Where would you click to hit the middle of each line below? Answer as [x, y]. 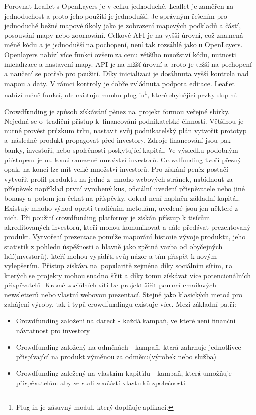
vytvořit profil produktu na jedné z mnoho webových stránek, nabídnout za [119, 178]
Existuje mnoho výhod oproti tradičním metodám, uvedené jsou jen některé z [121, 207]
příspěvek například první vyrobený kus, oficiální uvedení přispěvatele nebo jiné [125, 188]
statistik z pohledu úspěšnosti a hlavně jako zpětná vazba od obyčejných [114, 246]
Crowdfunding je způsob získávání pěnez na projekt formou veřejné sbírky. [117, 111]
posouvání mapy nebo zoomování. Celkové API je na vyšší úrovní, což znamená [124, 35]
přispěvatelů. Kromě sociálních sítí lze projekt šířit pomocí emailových [110, 285]
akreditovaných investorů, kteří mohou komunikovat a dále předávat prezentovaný [128, 227]
